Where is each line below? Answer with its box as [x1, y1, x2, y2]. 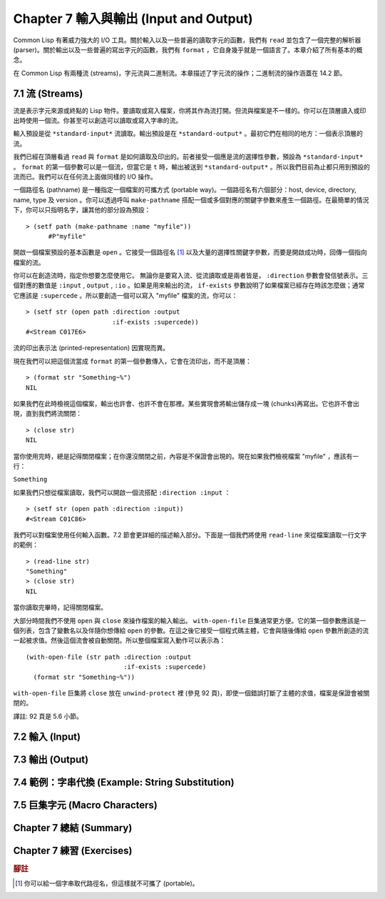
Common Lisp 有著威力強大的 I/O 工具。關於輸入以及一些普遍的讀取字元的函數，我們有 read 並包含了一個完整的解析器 [13, 36, 361, 44]
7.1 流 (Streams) [13, 87, 83, 99]
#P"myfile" [48, 232, 86, 240]
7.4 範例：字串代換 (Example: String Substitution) [13, 776, 235, 788]
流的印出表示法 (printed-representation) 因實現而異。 [13, 344, 170, 352]
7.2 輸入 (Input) [13, 730, 81, 742]
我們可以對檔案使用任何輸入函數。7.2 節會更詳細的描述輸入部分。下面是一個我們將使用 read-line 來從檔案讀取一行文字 [13, 530, 367, 539]
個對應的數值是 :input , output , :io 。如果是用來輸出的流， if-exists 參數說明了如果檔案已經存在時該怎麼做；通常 [13, 281, 365, 289]
